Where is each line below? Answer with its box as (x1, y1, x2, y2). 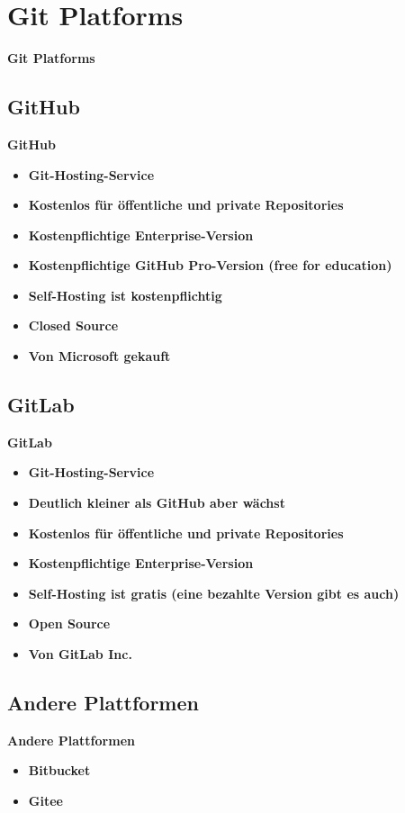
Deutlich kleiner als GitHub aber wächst (28, 493, 285, 512)
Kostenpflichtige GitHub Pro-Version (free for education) (28, 256, 392, 275)
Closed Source (28, 316, 119, 335)
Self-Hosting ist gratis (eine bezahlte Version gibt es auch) (28, 583, 400, 602)
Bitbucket (28, 761, 91, 780)
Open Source (28, 614, 111, 633)
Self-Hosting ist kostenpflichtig (28, 285, 222, 304)
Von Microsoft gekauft (28, 347, 171, 366)
